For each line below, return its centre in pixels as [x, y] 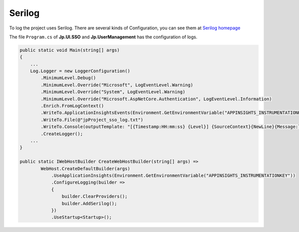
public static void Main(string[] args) [70, 50]
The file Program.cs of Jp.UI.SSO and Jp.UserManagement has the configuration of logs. [103, 37]
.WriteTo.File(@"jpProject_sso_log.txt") [92, 120]
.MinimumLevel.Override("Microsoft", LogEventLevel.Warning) [117, 85]
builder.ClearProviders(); [95, 196]
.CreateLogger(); [62, 134]
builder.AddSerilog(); [89, 203]
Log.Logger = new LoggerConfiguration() [80, 71]
